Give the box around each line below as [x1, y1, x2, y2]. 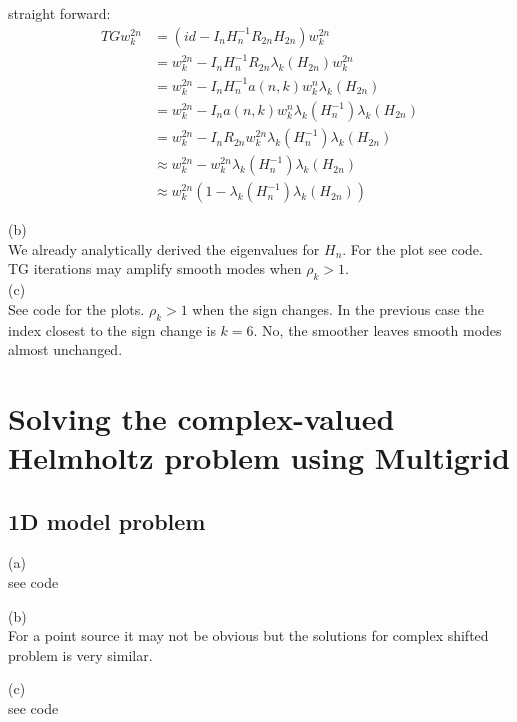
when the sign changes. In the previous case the [192, 298, 484, 319]
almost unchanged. [8, 339, 123, 360]
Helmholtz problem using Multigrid [8, 437, 510, 478]
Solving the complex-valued [8, 397, 395, 438]
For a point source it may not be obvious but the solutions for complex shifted [8, 625, 489, 646]
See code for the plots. [8, 298, 145, 319]
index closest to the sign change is [8, 319, 216, 340]
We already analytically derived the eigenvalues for [8, 238, 320, 259]
